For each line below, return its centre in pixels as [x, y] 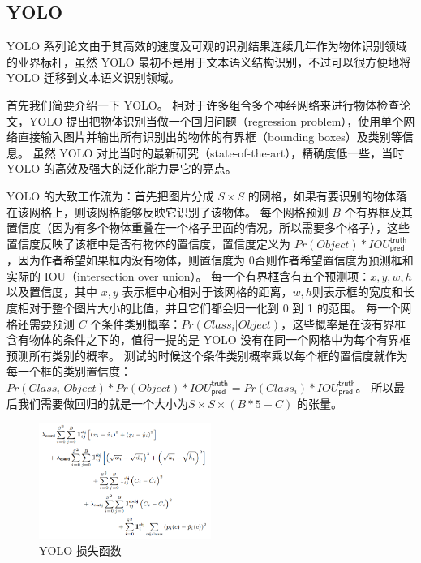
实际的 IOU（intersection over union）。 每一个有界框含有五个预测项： [189, 275]
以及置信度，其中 [52, 292]
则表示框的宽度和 [357, 292]
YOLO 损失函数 [80, 550]
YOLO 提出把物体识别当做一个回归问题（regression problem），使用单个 [216, 120]
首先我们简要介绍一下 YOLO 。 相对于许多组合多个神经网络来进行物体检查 [203, 104]
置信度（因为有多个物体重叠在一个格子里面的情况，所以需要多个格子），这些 [208, 228]
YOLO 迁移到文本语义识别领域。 [93, 77]
